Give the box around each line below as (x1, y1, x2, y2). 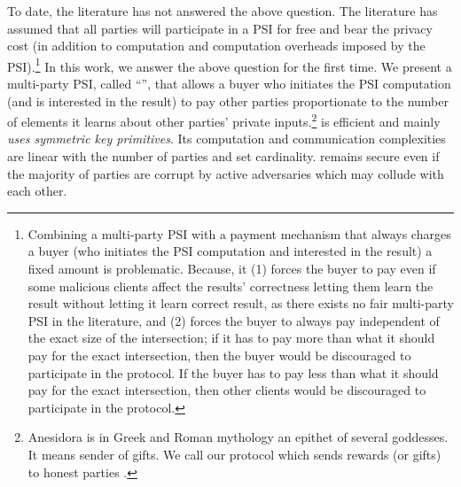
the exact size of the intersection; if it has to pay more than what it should (27, 329, 435, 347)
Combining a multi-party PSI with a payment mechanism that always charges (27, 224, 451, 243)
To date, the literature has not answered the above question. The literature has (7, 2, 438, 19)
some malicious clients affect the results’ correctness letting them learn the (27, 276, 434, 295)
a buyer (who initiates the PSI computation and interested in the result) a (27, 242, 433, 260)
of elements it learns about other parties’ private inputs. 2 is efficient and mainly (7, 110, 441, 130)
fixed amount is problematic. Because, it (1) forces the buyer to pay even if (27, 259, 436, 278)
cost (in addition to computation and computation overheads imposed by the (7, 36, 426, 55)
